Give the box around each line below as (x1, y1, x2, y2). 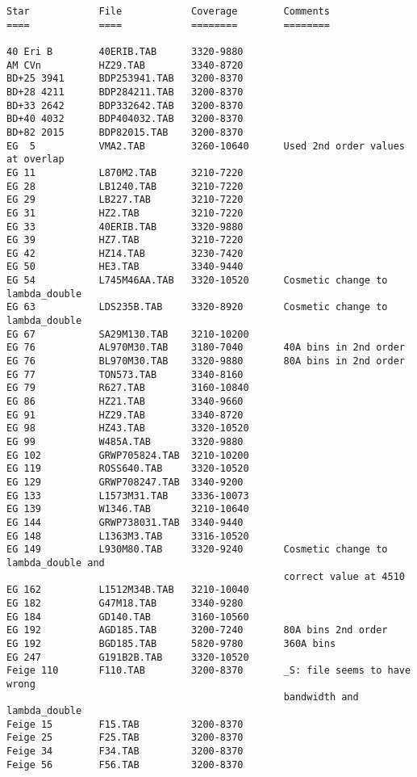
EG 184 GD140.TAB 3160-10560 (6, 611, 249, 623)
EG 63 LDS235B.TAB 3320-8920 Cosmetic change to (6, 301, 388, 313)
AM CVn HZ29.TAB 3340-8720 (6, 59, 244, 71)
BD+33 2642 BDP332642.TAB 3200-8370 (6, 99, 244, 111)
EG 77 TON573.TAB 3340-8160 (6, 368, 244, 380)
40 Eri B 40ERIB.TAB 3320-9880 (6, 45, 244, 57)
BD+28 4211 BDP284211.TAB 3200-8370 (6, 86, 244, 98)
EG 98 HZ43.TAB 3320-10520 (6, 422, 249, 435)
